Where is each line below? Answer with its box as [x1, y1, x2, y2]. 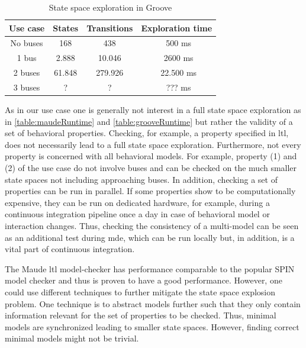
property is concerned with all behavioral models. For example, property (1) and [5, 150, 297, 162]
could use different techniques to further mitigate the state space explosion [5, 285, 276, 298]
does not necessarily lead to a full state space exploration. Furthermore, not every [5, 138, 301, 150]
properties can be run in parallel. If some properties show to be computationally [5, 185, 296, 197]
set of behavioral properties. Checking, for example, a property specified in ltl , [5, 127, 289, 139]
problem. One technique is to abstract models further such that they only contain [5, 297, 301, 310]
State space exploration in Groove [49, 1, 172, 13]
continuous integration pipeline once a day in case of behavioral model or [5, 208, 270, 220]
